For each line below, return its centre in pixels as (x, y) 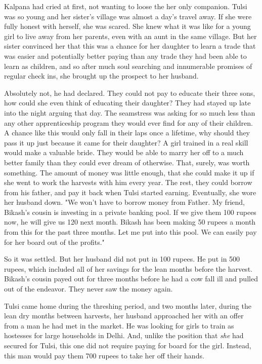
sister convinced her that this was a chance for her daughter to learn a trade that (130, 46)
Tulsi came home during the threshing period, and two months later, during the (128, 305)
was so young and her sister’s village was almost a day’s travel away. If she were (128, 16)
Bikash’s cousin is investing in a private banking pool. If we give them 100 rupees (130, 212)
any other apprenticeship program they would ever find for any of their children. (128, 122)
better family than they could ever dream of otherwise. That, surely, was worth (127, 162)
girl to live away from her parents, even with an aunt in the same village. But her (130, 36)
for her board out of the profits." (54, 242)
